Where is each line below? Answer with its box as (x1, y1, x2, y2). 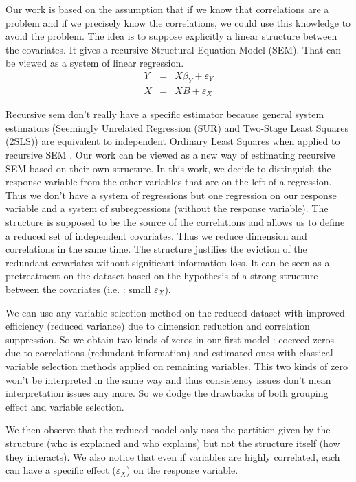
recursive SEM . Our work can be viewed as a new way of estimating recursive (5, 148, 335, 162)
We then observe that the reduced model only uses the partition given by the (5, 422, 331, 437)
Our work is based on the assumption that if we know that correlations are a (5, 2, 329, 16)
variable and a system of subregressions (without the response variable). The (5, 201, 329, 216)
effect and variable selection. (5, 399, 124, 413)
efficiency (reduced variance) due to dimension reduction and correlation (5, 319, 310, 333)
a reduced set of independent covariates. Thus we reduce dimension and (5, 228, 307, 242)
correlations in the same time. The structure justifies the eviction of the (5, 242, 307, 256)
